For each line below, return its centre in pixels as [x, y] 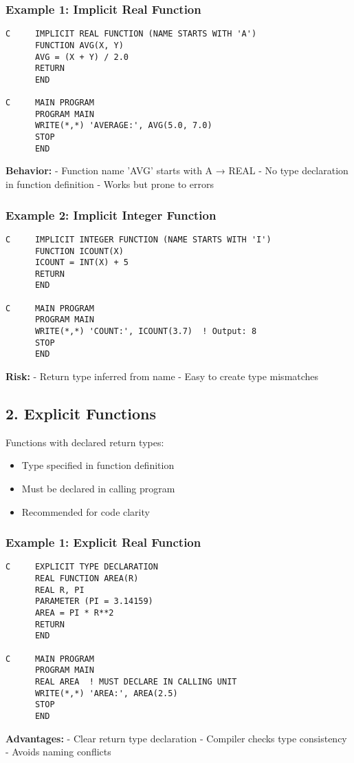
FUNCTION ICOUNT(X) [79, 251]
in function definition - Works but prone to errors [110, 184]
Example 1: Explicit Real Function [103, 542]
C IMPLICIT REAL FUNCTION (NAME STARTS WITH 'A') [131, 34]
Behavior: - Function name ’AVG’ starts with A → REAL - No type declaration [177, 170]
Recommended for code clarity [86, 511]
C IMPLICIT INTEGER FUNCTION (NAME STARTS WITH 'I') [139, 239]
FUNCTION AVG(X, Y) [79, 45]
